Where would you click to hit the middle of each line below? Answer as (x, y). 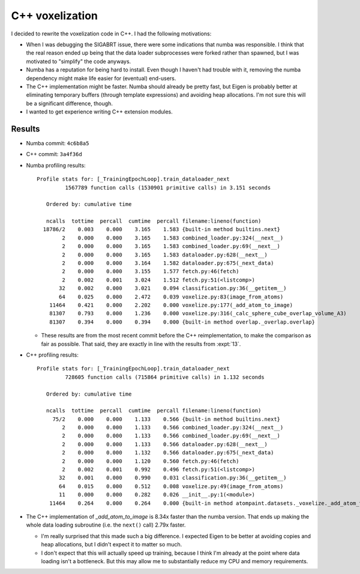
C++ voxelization (55, 16)
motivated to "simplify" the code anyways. (79, 61)
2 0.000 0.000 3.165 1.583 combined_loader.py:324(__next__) (173, 238)
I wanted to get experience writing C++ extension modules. (100, 112)
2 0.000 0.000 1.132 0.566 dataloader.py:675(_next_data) (168, 453)
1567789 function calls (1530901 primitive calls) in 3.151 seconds (168, 187)
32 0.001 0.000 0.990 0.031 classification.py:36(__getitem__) (173, 478)
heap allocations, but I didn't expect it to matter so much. (112, 545)
